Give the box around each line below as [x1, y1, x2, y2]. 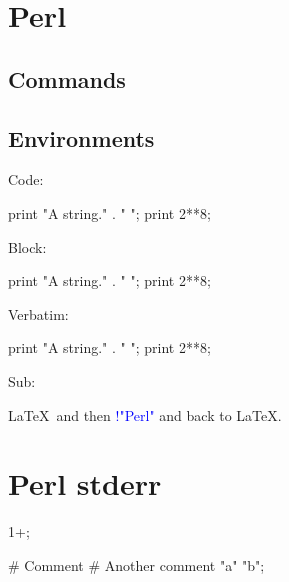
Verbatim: [8, 303, 69, 324]
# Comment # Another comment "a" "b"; [8, 554, 265, 575]
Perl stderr [8, 463, 162, 504]
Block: [8, 236, 47, 257]
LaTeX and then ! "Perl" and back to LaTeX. [8, 404, 282, 425]
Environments [8, 122, 155, 153]
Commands [8, 63, 126, 94]
